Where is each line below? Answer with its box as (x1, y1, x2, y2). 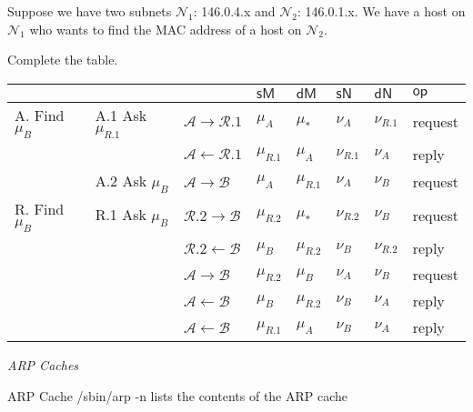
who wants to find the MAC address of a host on (29, 19, 302, 38)
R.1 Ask (95, 204, 146, 226)
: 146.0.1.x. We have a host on (297, 2, 466, 20)
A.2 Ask (95, 169, 147, 191)
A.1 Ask (95, 104, 147, 126)
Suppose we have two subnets (7, 2, 172, 20)
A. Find (15, 104, 65, 126)
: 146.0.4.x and (193, 2, 276, 20)
